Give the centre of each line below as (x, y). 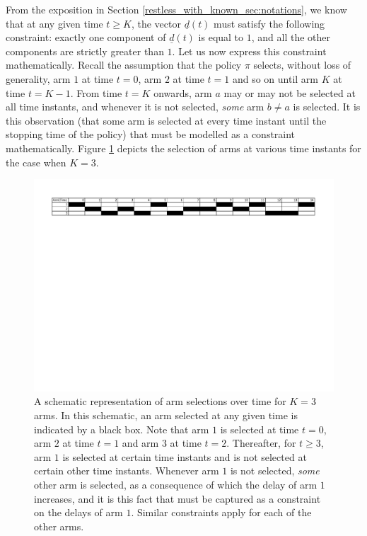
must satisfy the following (269, 23)
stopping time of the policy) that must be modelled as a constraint (151, 134)
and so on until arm (275, 78)
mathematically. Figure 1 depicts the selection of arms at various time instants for (183, 148)
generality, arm (38, 78)
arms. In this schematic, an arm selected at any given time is (166, 415)
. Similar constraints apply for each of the (221, 512)
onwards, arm (183, 92)
